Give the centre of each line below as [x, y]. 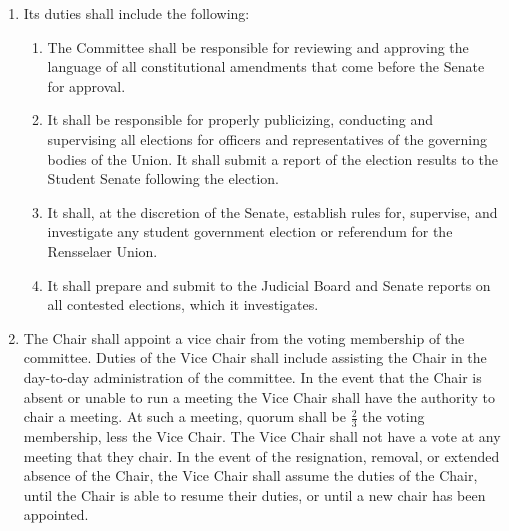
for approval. [86, 85]
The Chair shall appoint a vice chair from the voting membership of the [244, 337]
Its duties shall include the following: [136, 13]
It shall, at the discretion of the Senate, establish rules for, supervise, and [272, 211]
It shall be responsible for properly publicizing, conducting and [240, 119]
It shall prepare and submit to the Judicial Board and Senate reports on [269, 284]
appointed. [56, 514]
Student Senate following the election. [163, 178]
